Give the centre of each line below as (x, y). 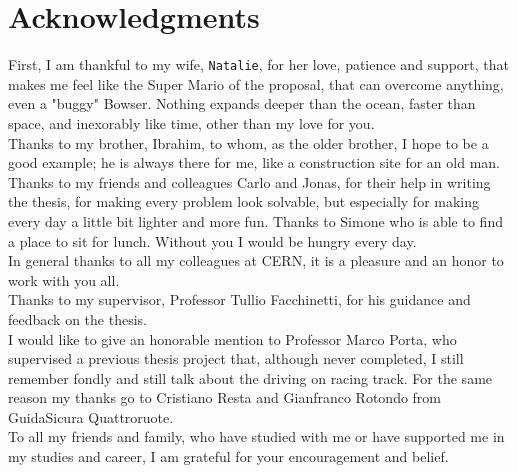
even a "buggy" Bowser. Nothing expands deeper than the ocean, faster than (242, 103)
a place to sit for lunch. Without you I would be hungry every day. (212, 240)
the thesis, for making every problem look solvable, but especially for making (244, 201)
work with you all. (64, 279)
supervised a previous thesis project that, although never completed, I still (236, 358)
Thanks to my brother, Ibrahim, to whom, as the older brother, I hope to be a (248, 142)
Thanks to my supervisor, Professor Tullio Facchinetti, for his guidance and (239, 299)
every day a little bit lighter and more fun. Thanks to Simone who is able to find (255, 220)
